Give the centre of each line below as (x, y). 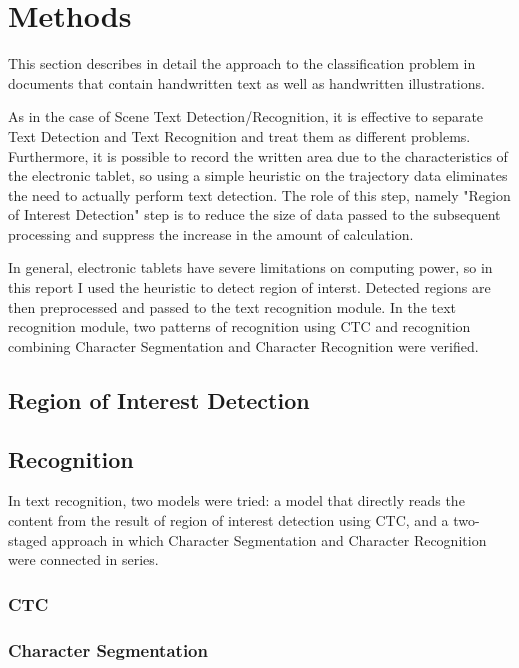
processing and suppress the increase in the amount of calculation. (211, 233)
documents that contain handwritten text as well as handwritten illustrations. (246, 82)
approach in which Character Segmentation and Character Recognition (269, 539)
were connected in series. (83, 559)
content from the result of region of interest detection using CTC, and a (228, 520)
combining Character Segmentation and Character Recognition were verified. (243, 345)
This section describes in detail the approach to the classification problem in (242, 63)
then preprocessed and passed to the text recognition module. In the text (232, 306)
